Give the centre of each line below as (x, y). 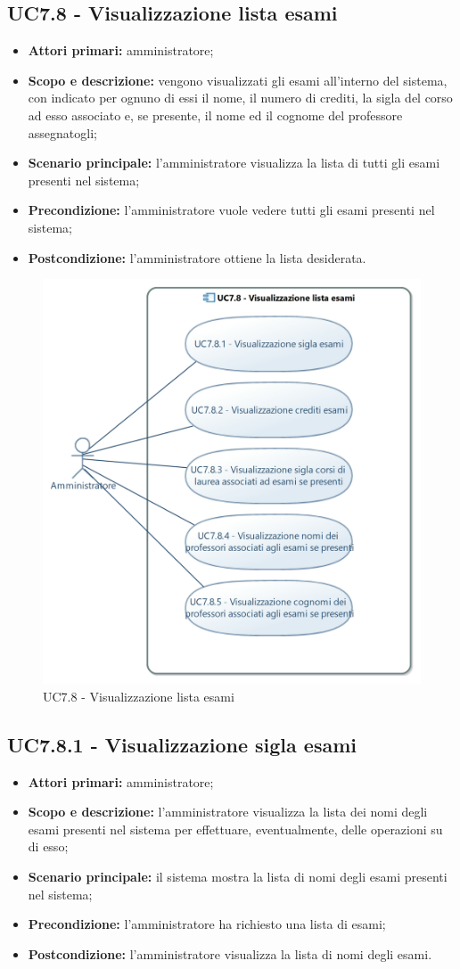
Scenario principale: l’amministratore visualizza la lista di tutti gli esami (234, 163)
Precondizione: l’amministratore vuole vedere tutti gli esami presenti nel (231, 210)
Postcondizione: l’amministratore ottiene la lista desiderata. (197, 257)
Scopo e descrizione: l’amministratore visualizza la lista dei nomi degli (228, 812)
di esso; (48, 846)
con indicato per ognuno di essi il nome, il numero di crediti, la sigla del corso (240, 98)
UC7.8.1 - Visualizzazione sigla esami (182, 744)
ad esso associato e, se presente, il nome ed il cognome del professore (215, 115)
